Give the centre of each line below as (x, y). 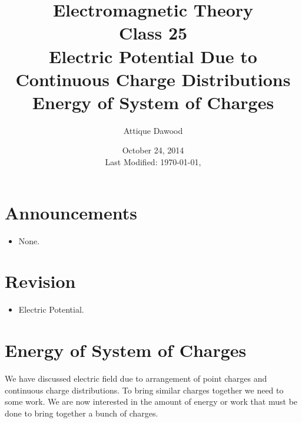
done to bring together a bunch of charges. (82, 413)
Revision (40, 281)
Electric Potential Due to (153, 56)
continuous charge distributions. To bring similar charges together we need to (144, 390)
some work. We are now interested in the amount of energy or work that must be (151, 401)
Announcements (71, 212)
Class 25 (153, 33)
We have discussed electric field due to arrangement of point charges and (136, 378)
